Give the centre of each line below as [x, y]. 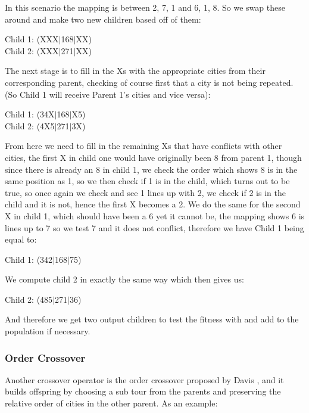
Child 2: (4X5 [30, 125]
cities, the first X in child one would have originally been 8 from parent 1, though [153, 157]
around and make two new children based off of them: [103, 19]
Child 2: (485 [29, 299]
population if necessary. [48, 331]
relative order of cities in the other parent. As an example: [111, 403]
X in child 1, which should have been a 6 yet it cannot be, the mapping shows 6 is [155, 215]
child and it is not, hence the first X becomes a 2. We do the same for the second [153, 204]
